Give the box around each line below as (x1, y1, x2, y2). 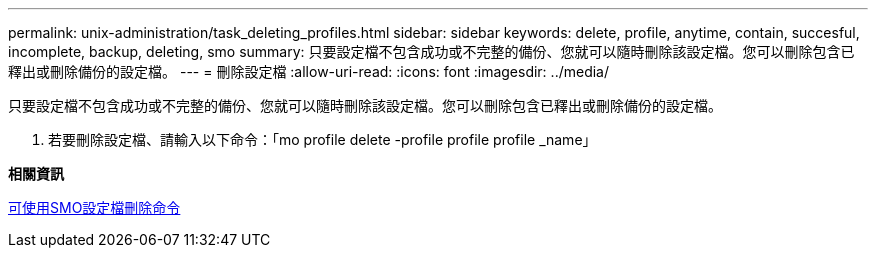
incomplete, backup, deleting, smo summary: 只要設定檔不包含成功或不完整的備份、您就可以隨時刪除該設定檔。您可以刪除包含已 (8, 43, 855, 60)
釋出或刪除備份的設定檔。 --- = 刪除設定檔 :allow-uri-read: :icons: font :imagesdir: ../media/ (8, 63, 610, 80)
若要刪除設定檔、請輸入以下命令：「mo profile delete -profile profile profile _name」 (48, 131, 597, 148)
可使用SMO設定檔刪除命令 (8, 199, 181, 216)
